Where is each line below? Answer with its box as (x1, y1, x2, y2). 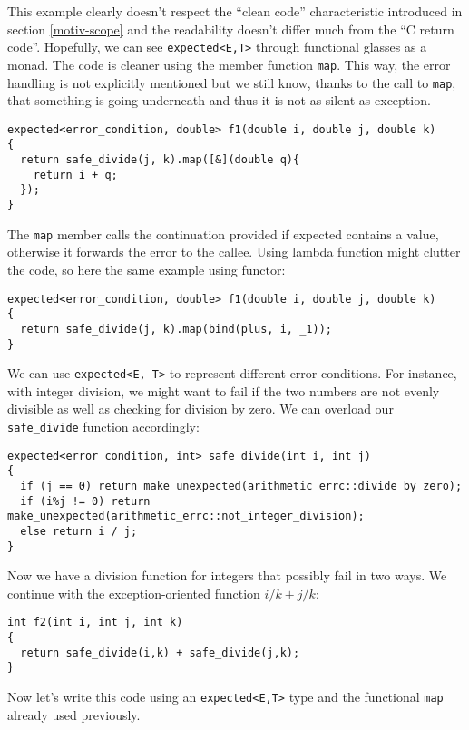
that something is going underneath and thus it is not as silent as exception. (7, 91, 431, 110)
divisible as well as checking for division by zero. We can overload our (7, 399, 394, 418)
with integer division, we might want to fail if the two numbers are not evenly (7, 381, 440, 400)
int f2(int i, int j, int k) (7, 616, 183, 629)
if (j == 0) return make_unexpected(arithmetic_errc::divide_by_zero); (20, 479, 463, 492)
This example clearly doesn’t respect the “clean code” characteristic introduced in (7, 2, 463, 20)
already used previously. (7, 705, 141, 724)
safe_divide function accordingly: (7, 417, 200, 435)
